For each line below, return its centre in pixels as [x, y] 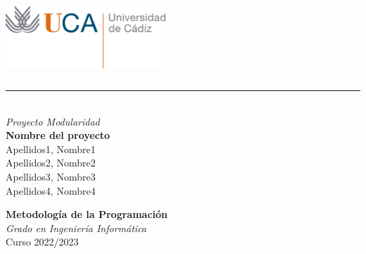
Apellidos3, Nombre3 [51, 176]
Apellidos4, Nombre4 [51, 190]
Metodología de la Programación [87, 214]
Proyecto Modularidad [53, 121]
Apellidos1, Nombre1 [51, 149]
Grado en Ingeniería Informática [76, 228]
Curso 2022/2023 [42, 242]
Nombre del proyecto [58, 135]
